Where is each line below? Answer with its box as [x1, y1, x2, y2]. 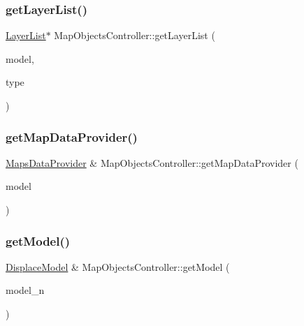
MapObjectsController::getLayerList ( [54, 28, 215, 43]
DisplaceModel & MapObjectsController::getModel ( [6, 259, 230, 274]
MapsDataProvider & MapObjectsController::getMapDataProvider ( [6, 155, 298, 170]
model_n [6, 283, 45, 297]
